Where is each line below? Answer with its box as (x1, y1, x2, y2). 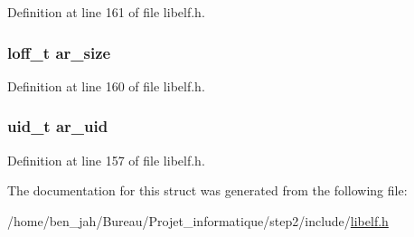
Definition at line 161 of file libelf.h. (7, 3, 205, 21)
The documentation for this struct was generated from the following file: (7, 181, 408, 200)
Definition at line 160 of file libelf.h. (7, 76, 205, 95)
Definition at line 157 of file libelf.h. (7, 150, 205, 169)
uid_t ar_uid (7, 115, 108, 137)
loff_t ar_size (7, 41, 111, 63)
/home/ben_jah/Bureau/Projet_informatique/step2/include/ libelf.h (7, 211, 389, 230)
